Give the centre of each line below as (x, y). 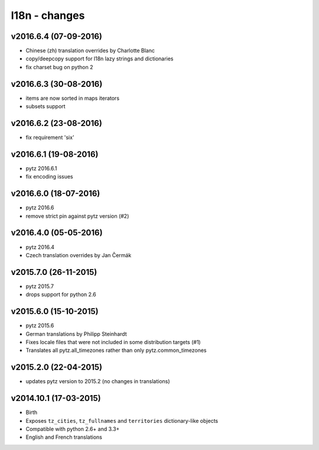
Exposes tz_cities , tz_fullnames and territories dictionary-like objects (122, 420)
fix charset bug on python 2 (59, 67)
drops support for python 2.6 (61, 294)
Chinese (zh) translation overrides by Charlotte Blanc (90, 51)
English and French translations (64, 437)
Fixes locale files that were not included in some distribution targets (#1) (113, 342)
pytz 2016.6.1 (41, 168)
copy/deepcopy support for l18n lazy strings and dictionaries (100, 59)
